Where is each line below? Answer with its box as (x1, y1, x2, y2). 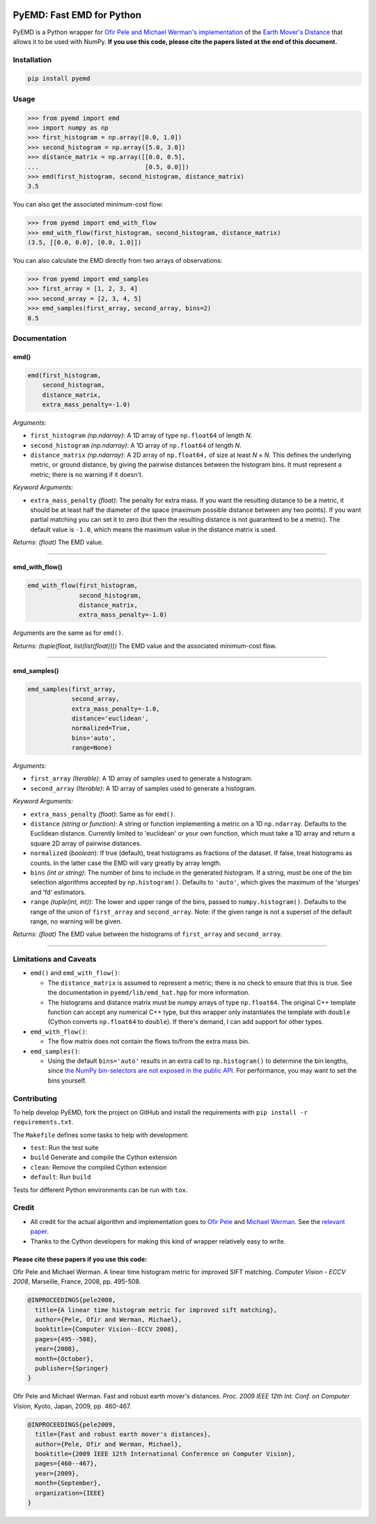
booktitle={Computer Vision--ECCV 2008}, (35, 1325, 179, 1334)
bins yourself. (47, 1076, 87, 1085)
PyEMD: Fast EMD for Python (13, 9, 142, 21)
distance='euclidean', (71, 714, 149, 722)
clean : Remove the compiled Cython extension (30, 1163, 167, 1171)
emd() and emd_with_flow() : (30, 969, 120, 977)
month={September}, (35, 1479, 102, 1487)
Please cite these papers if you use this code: (13, 1255, 148, 1263)
